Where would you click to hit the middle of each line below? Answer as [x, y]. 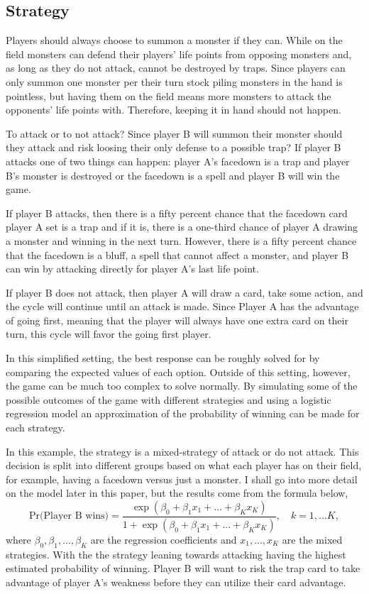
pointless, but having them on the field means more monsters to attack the [169, 95]
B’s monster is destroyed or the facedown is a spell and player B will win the [173, 175]
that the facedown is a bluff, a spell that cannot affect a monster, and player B [177, 254]
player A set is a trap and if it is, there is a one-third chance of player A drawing [182, 227]
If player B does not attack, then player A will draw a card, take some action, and [184, 292]
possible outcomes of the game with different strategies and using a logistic [169, 399]
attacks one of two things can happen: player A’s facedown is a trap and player [178, 161]
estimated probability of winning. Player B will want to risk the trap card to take [183, 568]
